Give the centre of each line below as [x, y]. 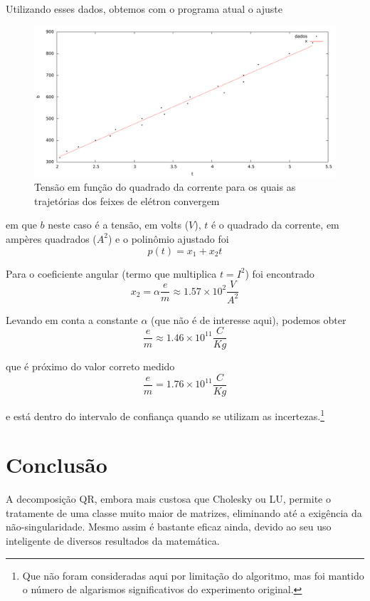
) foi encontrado [280, 273]
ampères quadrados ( [51, 238]
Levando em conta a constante [72, 319]
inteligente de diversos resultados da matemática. [113, 541]
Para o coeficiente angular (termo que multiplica [111, 273]
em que [21, 225]
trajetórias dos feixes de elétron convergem [127, 200]
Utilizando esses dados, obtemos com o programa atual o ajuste [144, 9]
